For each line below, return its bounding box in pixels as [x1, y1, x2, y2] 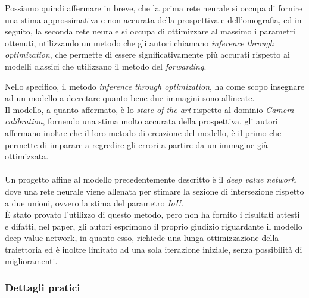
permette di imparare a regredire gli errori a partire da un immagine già [5, 138, 268, 150]
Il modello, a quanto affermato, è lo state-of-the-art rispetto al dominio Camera [5, 103, 294, 115]
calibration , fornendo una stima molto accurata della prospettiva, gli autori [5, 115, 278, 127]
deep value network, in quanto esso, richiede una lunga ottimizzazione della [5, 231, 279, 244]
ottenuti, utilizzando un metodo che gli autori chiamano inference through [5, 36, 274, 49]
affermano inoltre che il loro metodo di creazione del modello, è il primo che [5, 126, 282, 139]
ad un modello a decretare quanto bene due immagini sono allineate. [5, 92, 255, 104]
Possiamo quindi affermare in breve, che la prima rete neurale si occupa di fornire [5, 2, 302, 14]
